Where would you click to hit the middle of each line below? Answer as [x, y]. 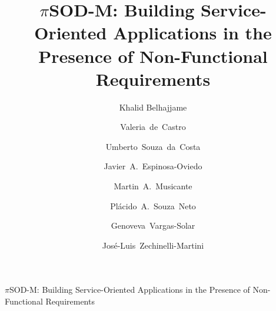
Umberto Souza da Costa [153, 146]
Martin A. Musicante [153, 186]
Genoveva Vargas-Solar [153, 225]
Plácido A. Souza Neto [153, 205]
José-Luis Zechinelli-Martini [153, 245]
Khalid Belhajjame [153, 107]
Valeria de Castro [153, 127]
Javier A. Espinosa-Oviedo [153, 166]
